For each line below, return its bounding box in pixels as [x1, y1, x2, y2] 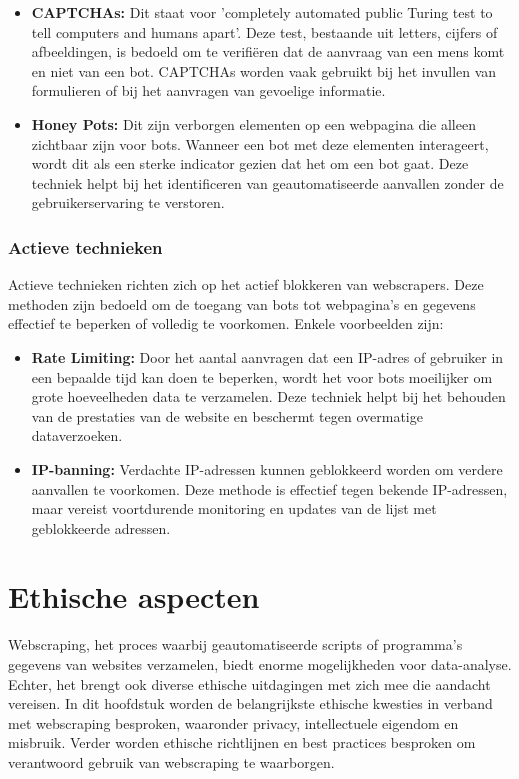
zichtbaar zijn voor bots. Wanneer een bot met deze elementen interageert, [31, 133, 489, 154]
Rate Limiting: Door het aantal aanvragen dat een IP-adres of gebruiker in [31, 346, 504, 367]
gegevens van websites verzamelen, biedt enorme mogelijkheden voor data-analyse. [8, 654, 512, 674]
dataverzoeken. [31, 425, 123, 446]
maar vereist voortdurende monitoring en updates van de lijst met [31, 498, 437, 519]
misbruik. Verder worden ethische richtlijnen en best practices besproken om [8, 732, 476, 753]
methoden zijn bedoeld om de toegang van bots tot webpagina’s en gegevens [8, 293, 476, 314]
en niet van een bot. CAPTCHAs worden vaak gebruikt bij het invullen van [31, 60, 497, 81]
